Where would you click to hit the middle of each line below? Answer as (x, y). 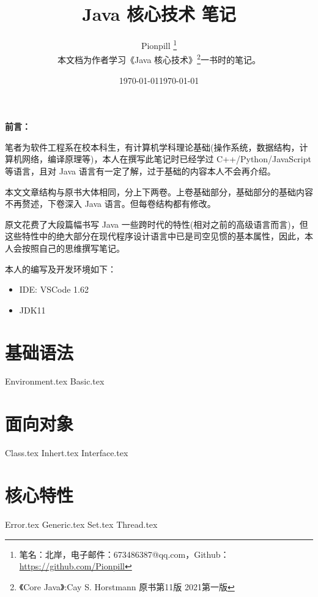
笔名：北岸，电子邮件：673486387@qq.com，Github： (124, 554)
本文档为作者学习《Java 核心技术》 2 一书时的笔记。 (159, 59)
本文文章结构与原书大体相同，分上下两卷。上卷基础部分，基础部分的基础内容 (159, 191)
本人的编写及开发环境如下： (61, 268)
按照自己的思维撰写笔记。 (73, 248)
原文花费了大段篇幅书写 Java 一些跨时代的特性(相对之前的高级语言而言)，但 (157, 224)
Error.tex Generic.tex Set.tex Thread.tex (81, 524)
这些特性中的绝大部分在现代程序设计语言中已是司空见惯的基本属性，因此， (155, 236)
